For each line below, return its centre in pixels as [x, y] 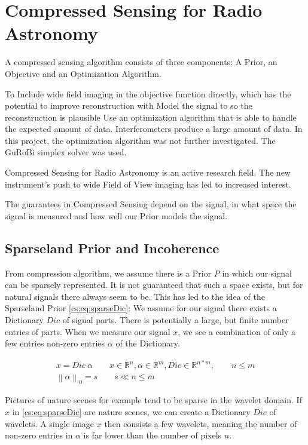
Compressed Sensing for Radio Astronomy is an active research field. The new [148, 172]
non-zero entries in [39, 435]
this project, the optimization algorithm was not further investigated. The [140, 140]
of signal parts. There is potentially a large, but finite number [176, 320]
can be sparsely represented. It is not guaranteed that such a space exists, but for [154, 285]
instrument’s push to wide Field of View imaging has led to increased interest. [148, 184]
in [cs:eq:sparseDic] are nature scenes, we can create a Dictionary [131, 412]
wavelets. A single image [50, 423]
